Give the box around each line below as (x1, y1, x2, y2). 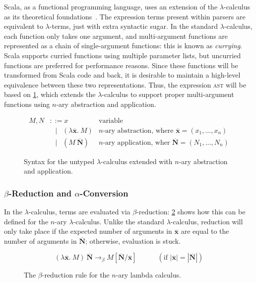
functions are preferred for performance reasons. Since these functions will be (4, 60, 238, 70)
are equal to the (181, 226, 229, 236)
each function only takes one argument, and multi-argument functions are (4, 30, 228, 41)
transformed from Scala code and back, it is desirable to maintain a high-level (4, 70, 241, 80)
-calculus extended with (101, 156, 173, 166)
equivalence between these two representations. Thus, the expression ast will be (4, 79, 246, 90)
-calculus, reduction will (170, 216, 243, 226)
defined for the (4, 216, 49, 226)
